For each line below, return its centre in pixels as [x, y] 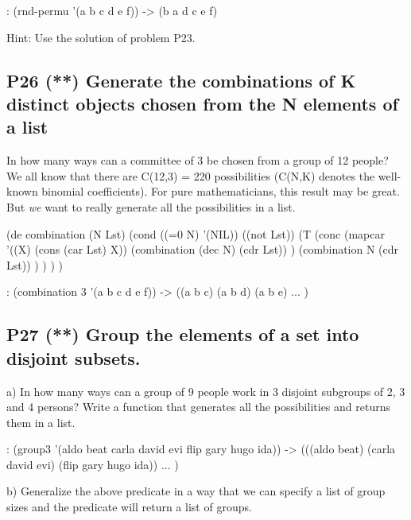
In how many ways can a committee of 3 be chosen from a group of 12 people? [198, 160]
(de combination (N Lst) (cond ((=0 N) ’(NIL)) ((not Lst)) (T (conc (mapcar [196, 233]
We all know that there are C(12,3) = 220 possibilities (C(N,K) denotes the [191, 175]
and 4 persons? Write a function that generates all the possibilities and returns [198, 407]
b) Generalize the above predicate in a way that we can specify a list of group [196, 491]
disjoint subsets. [74, 357]
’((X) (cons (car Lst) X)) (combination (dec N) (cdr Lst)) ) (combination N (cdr [203, 249]
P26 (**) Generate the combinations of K [181, 80]
